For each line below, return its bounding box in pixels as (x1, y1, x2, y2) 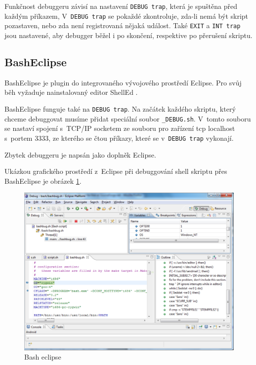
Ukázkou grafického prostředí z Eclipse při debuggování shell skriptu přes (4, 166, 227, 176)
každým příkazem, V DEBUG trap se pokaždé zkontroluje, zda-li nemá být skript (4, 10, 249, 21)
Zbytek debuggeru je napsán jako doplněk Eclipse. (4, 149, 156, 160)
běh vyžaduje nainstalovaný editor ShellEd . (4, 87, 138, 97)
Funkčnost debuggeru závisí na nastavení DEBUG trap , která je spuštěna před (4, 1, 237, 11)
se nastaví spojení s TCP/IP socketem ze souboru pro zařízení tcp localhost (4, 123, 235, 133)
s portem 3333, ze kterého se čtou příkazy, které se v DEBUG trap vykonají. (4, 132, 234, 143)
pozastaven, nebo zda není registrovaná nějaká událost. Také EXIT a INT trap (4, 20, 241, 31)
